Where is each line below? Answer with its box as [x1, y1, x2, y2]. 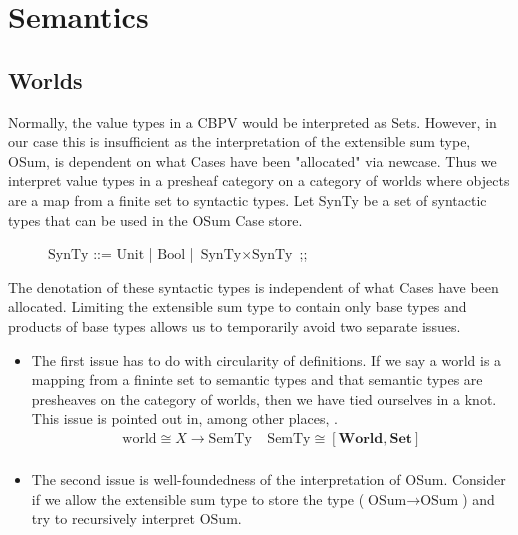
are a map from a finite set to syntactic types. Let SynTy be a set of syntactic [8, 189, 487, 210]
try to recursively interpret [31, 508, 196, 529]
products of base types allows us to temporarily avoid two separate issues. [8, 315, 461, 336]
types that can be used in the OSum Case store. [8, 209, 303, 230]
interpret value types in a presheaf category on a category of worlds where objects [8, 170, 510, 191]
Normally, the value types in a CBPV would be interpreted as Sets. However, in [8, 111, 497, 132]
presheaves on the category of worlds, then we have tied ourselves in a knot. [31, 388, 497, 409]
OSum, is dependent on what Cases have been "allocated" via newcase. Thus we [8, 150, 497, 171]
